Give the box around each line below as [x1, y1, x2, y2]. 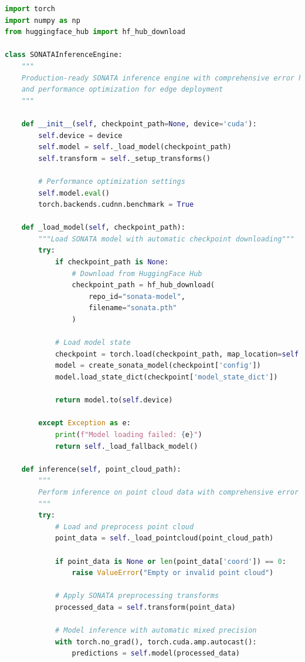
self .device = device [38, 131, 123, 140]
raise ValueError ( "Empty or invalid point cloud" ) [72, 569, 274, 577]
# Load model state [55, 338, 131, 347]
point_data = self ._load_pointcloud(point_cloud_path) [55, 534, 274, 543]
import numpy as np [5, 16, 80, 25]
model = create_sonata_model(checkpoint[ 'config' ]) [55, 361, 261, 370]
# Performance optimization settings [38, 177, 185, 186]
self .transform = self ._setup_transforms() [38, 154, 211, 163]
